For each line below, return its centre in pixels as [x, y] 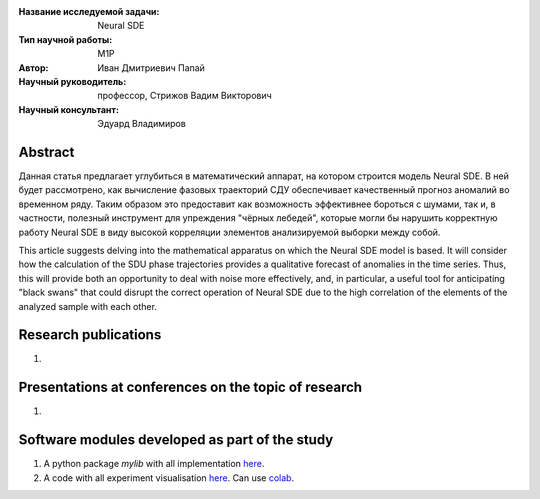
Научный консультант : [69, 109]
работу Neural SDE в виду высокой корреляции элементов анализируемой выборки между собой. [229, 232]
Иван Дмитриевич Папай [151, 67]
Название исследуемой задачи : [89, 11]
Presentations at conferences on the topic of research [190, 387]
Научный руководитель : [72, 81]
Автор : [33, 67]
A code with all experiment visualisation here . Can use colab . [169, 477]
